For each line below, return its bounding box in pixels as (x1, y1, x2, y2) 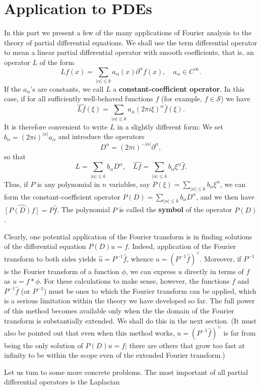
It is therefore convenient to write (4, 121, 108, 132)
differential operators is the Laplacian (4, 376, 120, 387)
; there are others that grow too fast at (125, 340, 245, 350)
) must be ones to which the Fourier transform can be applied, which (43, 285, 256, 296)
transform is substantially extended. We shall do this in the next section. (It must (4, 315, 257, 326)
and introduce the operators (58, 131, 145, 142)
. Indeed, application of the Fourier (127, 241, 236, 251)
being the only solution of (4, 340, 83, 350)
